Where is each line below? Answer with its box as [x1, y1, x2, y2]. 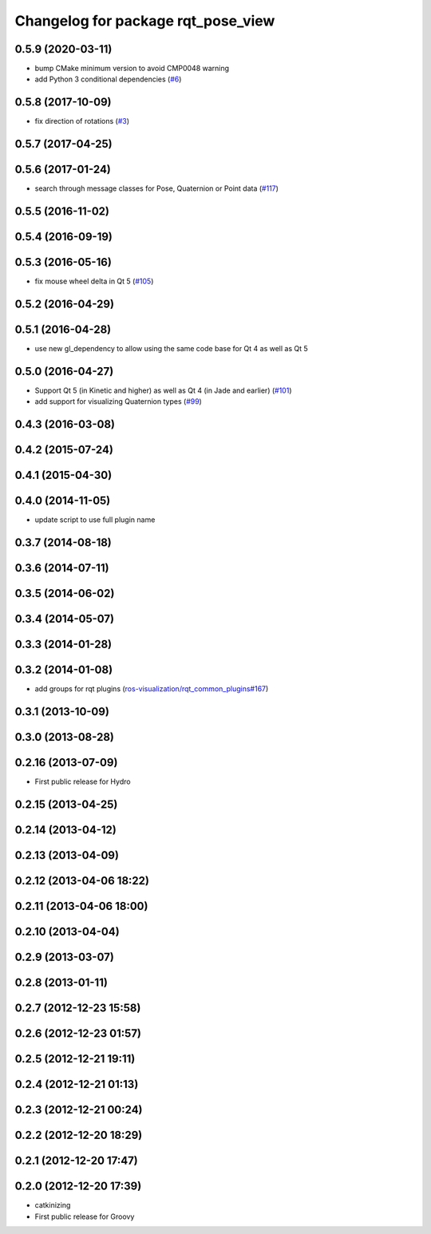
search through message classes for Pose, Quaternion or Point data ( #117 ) [34, 184, 279, 193]
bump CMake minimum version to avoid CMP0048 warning [34, 64, 230, 73]
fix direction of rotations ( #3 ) [34, 117, 130, 126]
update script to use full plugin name [34, 515, 156, 524]
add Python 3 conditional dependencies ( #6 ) [34, 74, 182, 84]
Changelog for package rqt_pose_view [14, 12, 275, 30]
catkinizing [34, 1200, 71, 1210]
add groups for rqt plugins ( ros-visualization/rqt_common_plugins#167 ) [34, 684, 269, 694]
